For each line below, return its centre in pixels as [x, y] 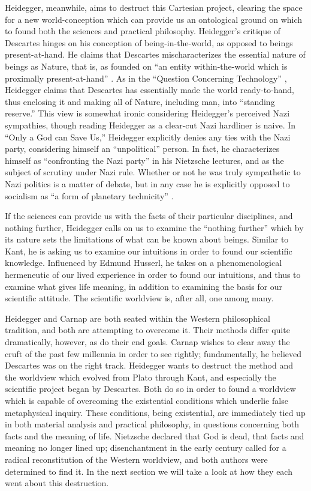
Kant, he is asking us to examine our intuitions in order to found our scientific [149, 251]
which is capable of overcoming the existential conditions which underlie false [147, 400]
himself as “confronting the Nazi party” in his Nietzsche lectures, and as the [144, 160]
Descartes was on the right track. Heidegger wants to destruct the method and [149, 365]
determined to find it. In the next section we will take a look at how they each [149, 471]
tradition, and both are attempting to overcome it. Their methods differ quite [147, 330]
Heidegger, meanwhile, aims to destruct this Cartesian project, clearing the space [154, 7]
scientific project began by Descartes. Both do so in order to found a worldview [150, 389]
